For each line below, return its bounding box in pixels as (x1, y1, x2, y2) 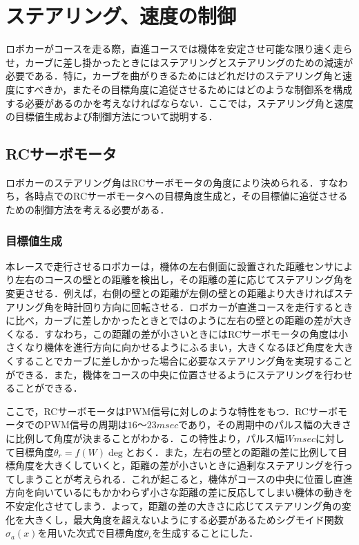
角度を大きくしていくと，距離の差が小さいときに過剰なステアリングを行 (14, 458, 344, 472)
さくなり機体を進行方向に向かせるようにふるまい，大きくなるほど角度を (6, 340, 334, 354)
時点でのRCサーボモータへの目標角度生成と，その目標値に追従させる (34, 189, 348, 203)
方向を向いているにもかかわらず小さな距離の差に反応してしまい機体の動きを (6, 485, 353, 499)
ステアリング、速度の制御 (6, 1, 237, 30)
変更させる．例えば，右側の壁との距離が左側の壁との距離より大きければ (6, 286, 334, 300)
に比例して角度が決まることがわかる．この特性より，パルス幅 (6, 431, 285, 446)
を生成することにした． (152, 526, 259, 540)
